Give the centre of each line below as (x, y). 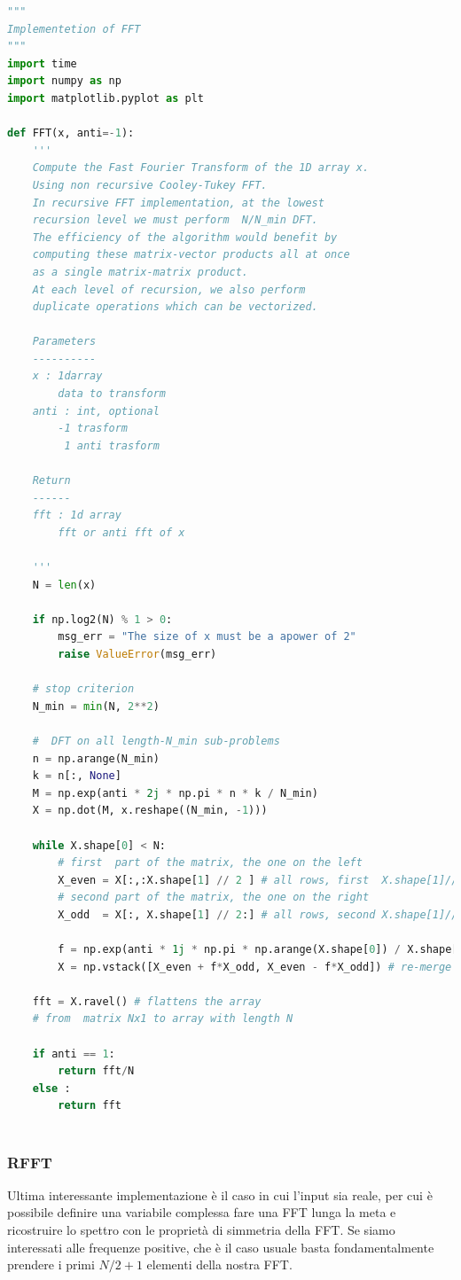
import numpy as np (64, 81)
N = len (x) (64, 585)
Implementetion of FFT (74, 29)
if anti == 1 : (74, 1054)
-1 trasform (93, 429)
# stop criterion (83, 689)
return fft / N (96, 1071)
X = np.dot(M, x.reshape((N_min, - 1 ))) (150, 811)
